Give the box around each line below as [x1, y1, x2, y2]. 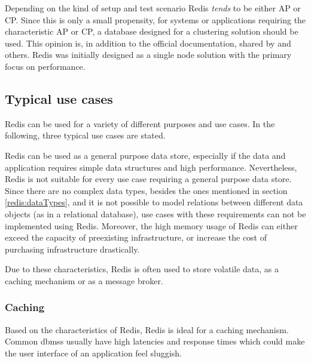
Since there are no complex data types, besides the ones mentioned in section [5, 184, 288, 196]
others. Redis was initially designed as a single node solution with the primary [5, 48, 292, 61]
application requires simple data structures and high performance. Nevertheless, [5, 161, 297, 173]
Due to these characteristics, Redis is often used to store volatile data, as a [5, 263, 279, 275]
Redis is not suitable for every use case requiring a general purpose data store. [5, 173, 292, 185]
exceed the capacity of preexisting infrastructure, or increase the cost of [5, 231, 267, 244]
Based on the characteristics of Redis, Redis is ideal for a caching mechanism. [5, 323, 289, 336]
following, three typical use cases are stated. [5, 129, 166, 141]
